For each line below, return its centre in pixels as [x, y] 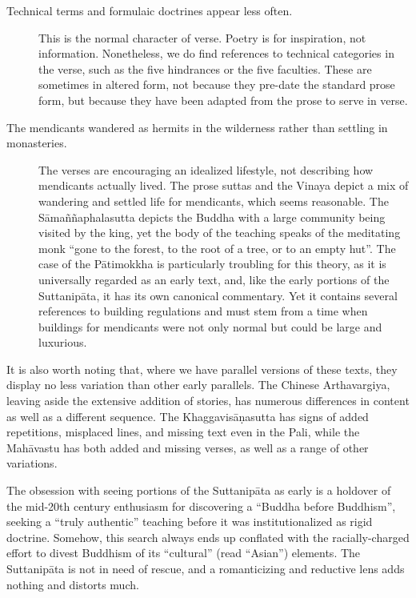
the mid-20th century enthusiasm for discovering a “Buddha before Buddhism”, [201, 506]
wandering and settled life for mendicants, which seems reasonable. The [214, 201]
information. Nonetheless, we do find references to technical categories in [216, 53]
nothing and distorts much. [73, 584]
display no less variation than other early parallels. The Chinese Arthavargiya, [198, 385]
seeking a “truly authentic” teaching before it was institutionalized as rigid [190, 522]
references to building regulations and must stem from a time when [203, 311]
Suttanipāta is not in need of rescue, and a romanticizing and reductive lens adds [206, 568]
